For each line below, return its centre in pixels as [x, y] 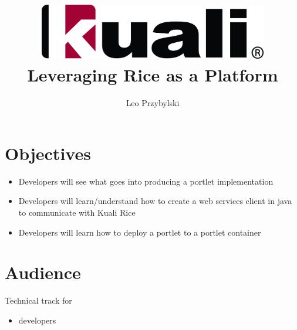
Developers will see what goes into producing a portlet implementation [146, 181]
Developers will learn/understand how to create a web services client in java [155, 201]
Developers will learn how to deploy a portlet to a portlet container [140, 232]
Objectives [48, 153]
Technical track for [38, 300]
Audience [43, 272]
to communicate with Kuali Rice [77, 212]
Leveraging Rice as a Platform [153, 75]
